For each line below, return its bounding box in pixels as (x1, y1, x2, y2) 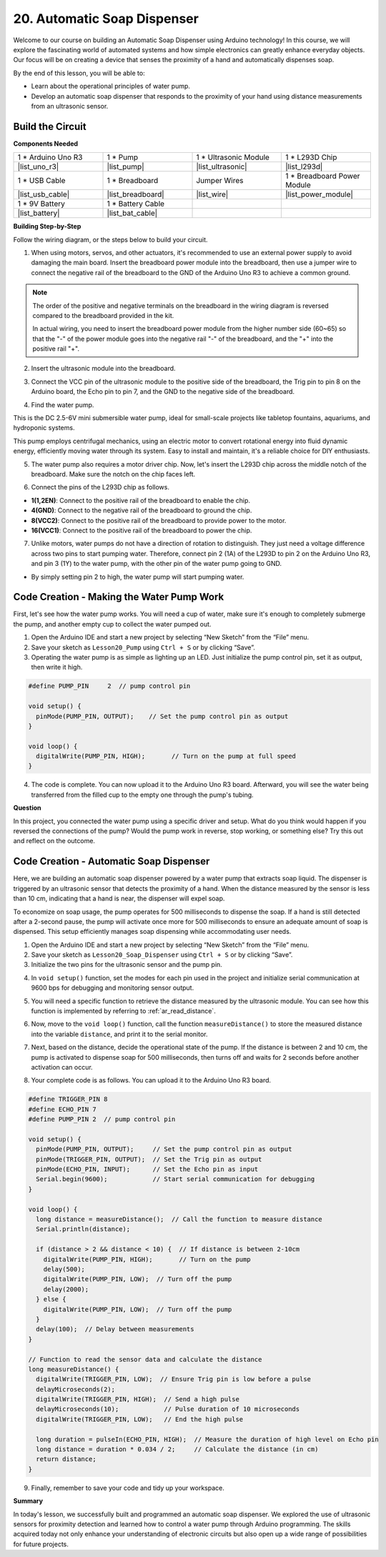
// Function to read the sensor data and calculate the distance (28, 1355, 262, 1363)
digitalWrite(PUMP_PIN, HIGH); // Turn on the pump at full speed (36, 752, 297, 760)
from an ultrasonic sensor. (31, 101, 109, 110)
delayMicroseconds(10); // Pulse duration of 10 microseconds (36, 1405, 300, 1413)
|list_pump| (107, 161, 144, 171)
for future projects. (13, 1540, 69, 1548)
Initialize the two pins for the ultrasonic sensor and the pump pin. (31, 960, 223, 969)
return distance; (36, 1455, 96, 1463)
